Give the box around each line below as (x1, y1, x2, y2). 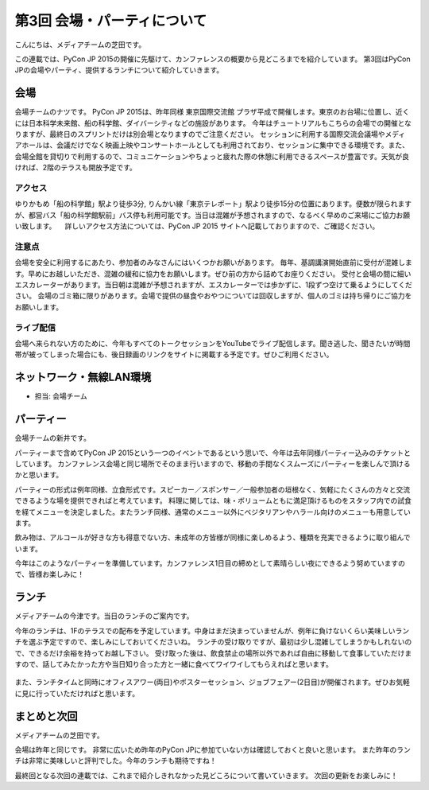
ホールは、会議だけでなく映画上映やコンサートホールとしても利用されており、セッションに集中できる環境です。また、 (21, 140, 409, 150)
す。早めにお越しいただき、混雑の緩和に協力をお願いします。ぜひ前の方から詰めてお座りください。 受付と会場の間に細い (14, 269, 412, 278)
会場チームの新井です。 (14, 434, 91, 443)
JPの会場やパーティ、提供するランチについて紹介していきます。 (14, 65, 224, 75)
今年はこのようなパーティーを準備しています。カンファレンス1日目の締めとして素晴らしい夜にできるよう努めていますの (14, 558, 405, 568)
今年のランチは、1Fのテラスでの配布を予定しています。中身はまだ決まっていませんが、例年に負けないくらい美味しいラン (14, 625, 409, 636)
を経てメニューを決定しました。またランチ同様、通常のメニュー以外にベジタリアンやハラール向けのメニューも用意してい (14, 507, 411, 516)
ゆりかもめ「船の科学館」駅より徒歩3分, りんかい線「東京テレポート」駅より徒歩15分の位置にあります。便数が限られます (14, 199, 412, 208)
